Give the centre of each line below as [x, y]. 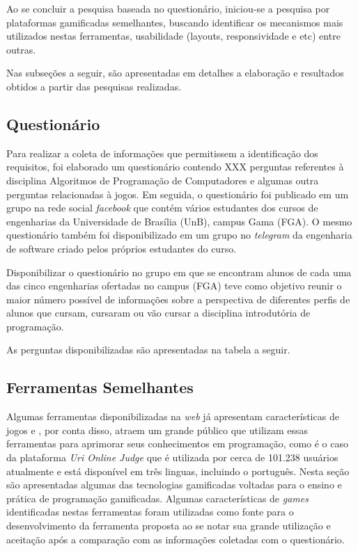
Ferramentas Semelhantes [100, 387]
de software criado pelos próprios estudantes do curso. [122, 248]
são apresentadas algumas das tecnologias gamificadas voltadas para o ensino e [174, 485]
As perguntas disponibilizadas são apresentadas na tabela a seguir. [148, 350]
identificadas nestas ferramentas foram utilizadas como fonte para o [150, 512]
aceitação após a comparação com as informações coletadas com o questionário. [176, 539]
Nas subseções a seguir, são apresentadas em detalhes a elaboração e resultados [175, 73]
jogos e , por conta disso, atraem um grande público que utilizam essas [157, 430]
